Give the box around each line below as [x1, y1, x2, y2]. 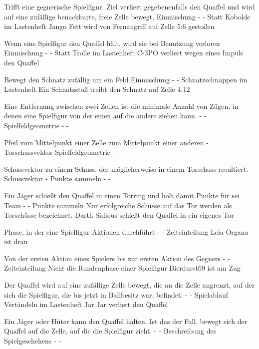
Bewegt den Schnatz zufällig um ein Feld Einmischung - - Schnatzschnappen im [4, 74, 248, 84]
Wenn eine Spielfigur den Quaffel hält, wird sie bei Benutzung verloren [4, 37, 220, 48]
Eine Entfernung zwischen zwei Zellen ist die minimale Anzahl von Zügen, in [4, 100, 239, 111]
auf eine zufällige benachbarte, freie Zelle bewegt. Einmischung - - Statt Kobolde [4, 11, 251, 21]
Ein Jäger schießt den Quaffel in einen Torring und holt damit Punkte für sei [4, 190, 240, 200]
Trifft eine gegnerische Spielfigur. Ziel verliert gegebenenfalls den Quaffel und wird [4, 1, 255, 11]
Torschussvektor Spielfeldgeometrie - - [4, 147, 120, 157]
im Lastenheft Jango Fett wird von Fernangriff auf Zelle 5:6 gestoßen [4, 21, 215, 31]
